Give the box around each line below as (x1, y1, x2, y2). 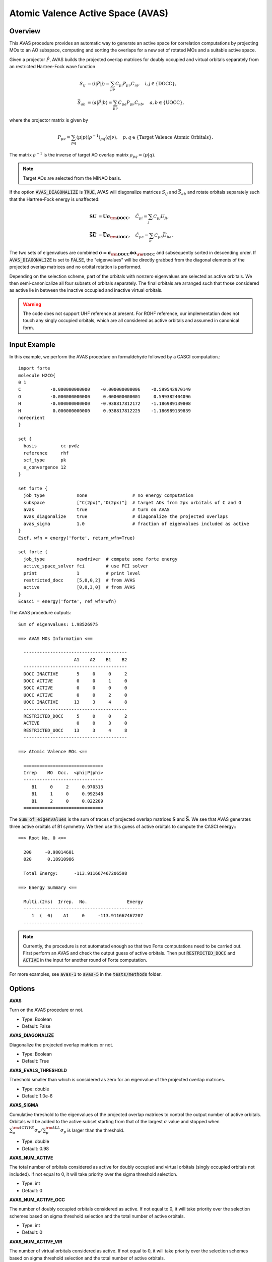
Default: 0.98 (22, 1145, 49, 1151)
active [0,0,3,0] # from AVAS (23, 585, 135, 590)
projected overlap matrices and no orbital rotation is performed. (9, 264, 142, 270)
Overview (9, 27, 41, 35)
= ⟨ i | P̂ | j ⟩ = (87, 81, 110, 87)
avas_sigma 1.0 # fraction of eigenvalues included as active (23, 520, 249, 527)
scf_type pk (23, 457, 66, 463)
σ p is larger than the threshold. (60, 1127, 124, 1134)
